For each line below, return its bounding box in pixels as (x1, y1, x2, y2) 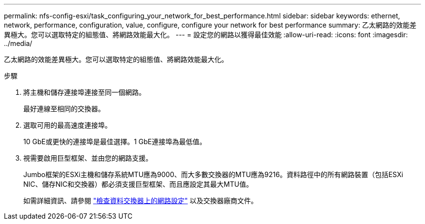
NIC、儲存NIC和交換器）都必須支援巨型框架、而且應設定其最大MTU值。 (23, 180, 253, 188)
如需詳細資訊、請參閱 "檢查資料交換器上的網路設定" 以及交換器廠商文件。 (23, 196, 258, 205)
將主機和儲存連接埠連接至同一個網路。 (23, 88, 146, 96)
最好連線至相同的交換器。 (23, 105, 105, 113)
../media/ (4, 39, 33, 47)
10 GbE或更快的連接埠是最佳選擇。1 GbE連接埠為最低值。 (23, 137, 206, 146)
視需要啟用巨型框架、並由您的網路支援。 (23, 154, 152, 162)
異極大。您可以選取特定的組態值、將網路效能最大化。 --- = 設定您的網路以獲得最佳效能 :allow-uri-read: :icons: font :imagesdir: (4, 30, 408, 39)
